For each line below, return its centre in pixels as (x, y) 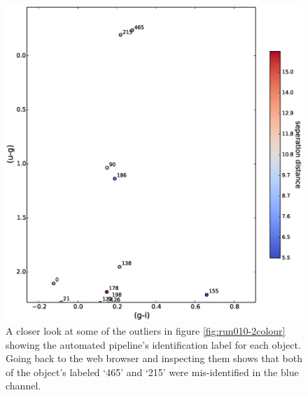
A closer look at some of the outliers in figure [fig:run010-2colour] (146, 330)
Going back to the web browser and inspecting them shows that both (154, 358)
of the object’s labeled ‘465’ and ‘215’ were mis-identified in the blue (152, 372)
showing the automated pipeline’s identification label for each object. (153, 344)
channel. (23, 386)
